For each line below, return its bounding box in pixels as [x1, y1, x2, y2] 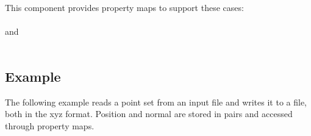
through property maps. [5, 119, 95, 132]
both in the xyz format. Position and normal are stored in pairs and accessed [5, 107, 293, 120]
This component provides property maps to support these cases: [5, 1, 244, 13]
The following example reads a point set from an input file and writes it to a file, [5, 95, 307, 108]
